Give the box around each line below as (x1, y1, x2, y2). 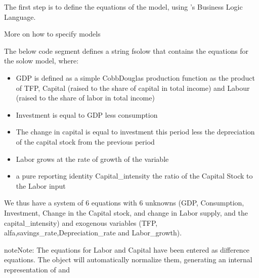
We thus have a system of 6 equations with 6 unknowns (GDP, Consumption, (4, 197, 244, 208)
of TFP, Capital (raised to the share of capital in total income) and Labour (16, 82, 250, 93)
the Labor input (16, 180, 66, 191)
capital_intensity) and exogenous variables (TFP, (4, 217, 158, 228)
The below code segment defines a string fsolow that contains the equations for (4, 45, 249, 56)
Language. (4, 11, 36, 22)
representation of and (4, 264, 70, 274)
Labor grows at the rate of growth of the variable (16, 153, 169, 164)
